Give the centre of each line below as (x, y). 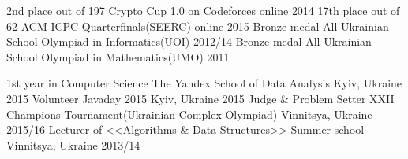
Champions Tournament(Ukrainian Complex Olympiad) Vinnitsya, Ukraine (189, 114)
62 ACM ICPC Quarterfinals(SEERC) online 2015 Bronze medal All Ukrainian (198, 26)
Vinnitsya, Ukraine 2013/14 (73, 144)
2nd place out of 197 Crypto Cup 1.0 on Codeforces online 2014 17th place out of (203, 10)
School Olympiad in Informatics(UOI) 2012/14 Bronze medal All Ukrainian (189, 41)
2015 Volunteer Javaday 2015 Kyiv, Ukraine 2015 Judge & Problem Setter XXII (200, 98)
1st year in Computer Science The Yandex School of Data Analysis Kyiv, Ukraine (204, 83)
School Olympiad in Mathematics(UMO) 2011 (118, 56)
